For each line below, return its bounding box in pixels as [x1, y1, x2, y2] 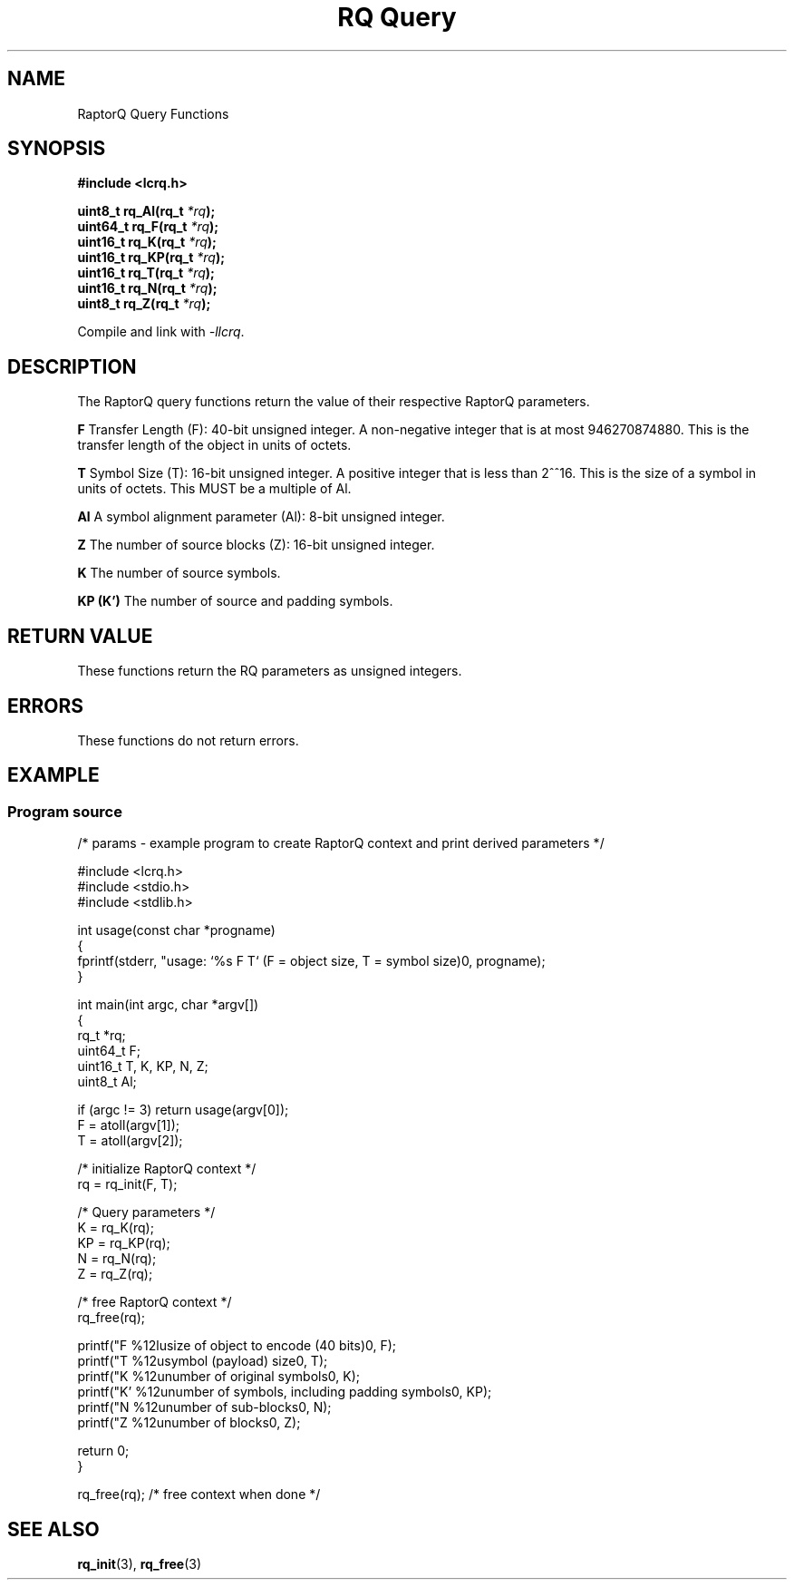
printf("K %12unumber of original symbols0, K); [77, 1368, 361, 1385]
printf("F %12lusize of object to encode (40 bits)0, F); [77, 1338, 397, 1354]
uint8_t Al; [77, 1074, 137, 1090]
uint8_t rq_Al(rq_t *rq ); [77, 203, 216, 219]
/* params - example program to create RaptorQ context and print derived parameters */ [77, 835, 605, 852]
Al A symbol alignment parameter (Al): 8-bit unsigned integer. [77, 509, 445, 525]
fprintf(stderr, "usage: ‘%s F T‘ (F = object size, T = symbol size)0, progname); [77, 953, 546, 969]
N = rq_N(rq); [77, 1251, 157, 1267]
